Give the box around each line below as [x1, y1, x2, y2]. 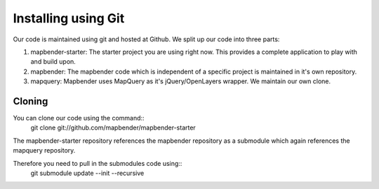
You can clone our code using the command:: [13, 114, 145, 122]
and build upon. [30, 57, 77, 66]
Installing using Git [13, 10, 125, 26]
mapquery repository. [13, 146, 76, 155]
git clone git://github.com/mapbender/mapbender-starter [30, 123, 196, 132]
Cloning [13, 95, 48, 107]
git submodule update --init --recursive [30, 169, 145, 177]
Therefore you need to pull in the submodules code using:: [13, 159, 182, 167]
